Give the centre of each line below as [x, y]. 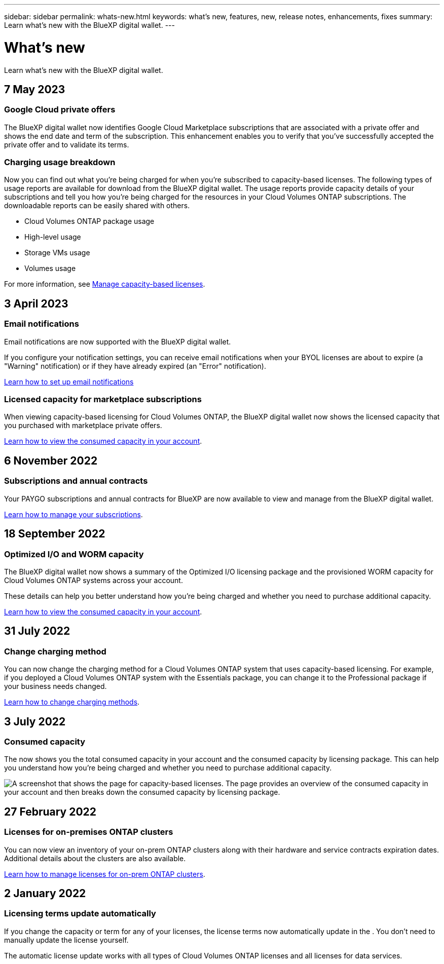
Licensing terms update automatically [80, 914]
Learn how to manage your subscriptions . [73, 514]
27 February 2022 [50, 812]
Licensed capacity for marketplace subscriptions [103, 399]
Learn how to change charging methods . [72, 702]
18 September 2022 [55, 534]
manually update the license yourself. [66, 940]
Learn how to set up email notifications [69, 381]
